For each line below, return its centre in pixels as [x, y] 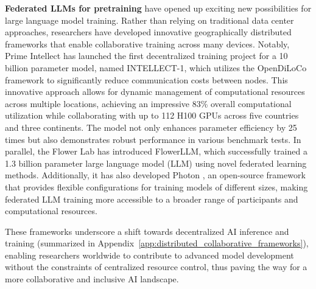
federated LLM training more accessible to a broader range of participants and [152, 199]
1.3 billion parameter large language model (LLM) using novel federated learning [156, 163]
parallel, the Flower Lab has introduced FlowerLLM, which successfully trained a [156, 151]
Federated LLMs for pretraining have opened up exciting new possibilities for [158, 8]
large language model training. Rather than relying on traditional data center [149, 20]
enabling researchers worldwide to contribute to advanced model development [149, 255]
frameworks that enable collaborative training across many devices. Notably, [147, 44]
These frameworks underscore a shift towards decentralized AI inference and [147, 231]
